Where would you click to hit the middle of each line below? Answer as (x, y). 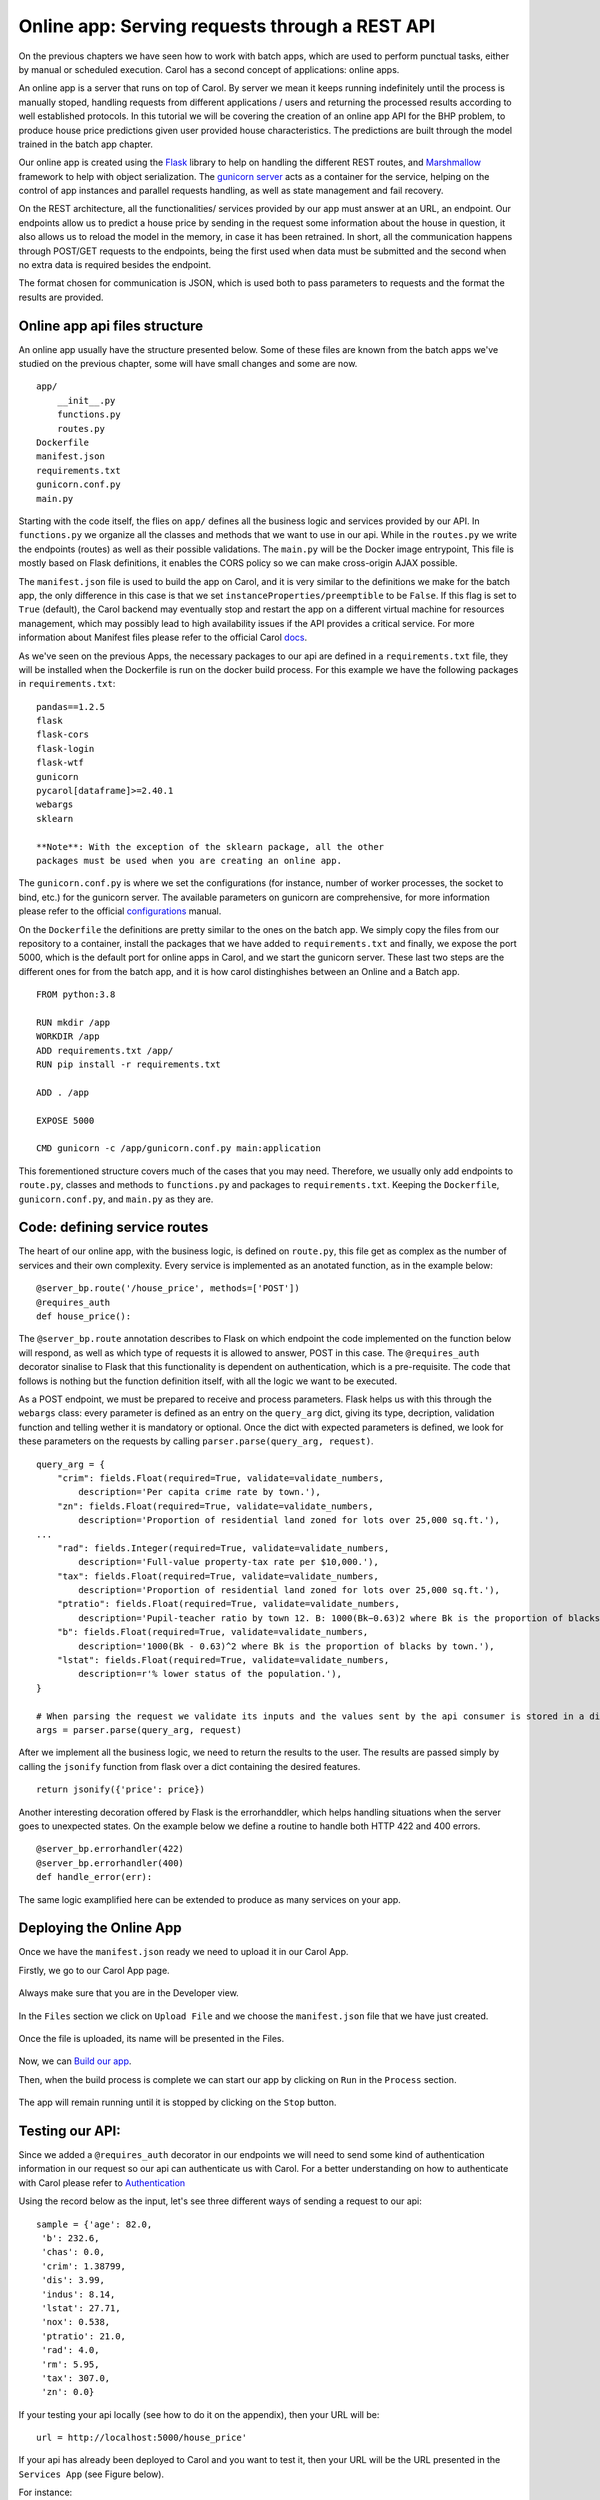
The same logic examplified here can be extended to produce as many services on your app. (210, 1899)
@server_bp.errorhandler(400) (110, 1863)
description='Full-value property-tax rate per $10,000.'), (228, 1562)
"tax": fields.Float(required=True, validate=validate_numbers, (217, 1576)
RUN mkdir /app (73, 1022)
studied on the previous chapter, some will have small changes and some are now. (188, 364)
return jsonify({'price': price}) (120, 1789)
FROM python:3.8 (76, 994)
